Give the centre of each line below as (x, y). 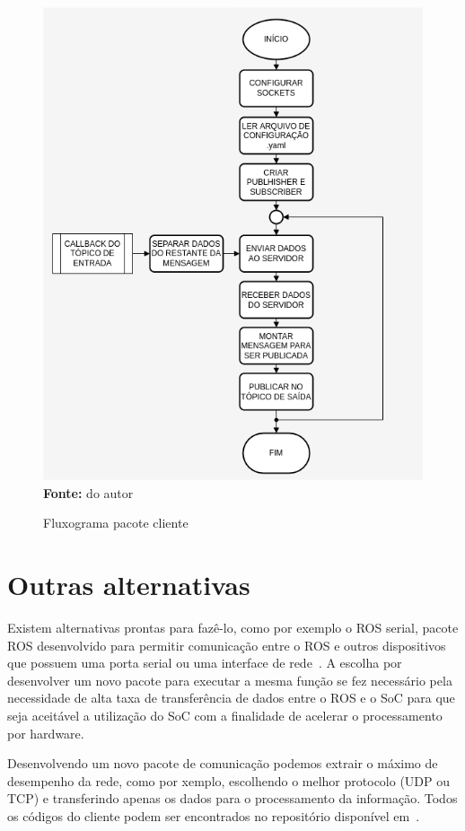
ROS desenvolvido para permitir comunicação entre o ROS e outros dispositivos (227, 645)
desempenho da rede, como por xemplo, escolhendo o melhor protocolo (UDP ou (229, 780)
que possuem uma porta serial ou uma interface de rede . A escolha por (205, 663)
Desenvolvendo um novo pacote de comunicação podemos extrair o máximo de (223, 763)
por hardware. (46, 733)
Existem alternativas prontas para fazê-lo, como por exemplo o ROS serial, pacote (233, 627)
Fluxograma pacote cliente (116, 523)
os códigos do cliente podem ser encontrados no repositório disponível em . (214, 815)
